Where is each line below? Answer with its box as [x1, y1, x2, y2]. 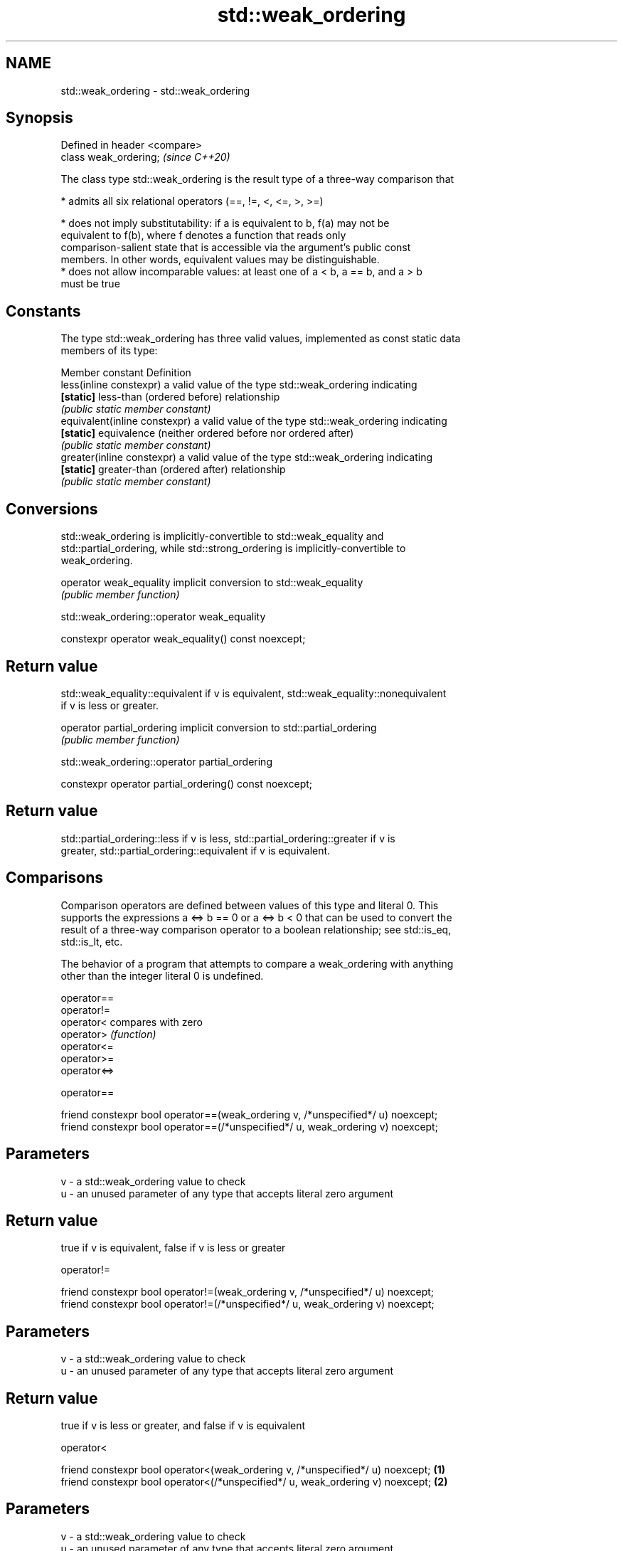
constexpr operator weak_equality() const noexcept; [60, 632, 306, 645]
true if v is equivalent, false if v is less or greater [60, 1242, 286, 1254]
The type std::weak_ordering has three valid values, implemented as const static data [60, 332, 461, 345]
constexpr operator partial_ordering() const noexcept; [60, 777, 313, 790]
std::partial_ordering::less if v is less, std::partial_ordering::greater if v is [60, 832, 395, 845]
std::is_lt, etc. [60, 935, 123, 948]
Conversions [6, 499, 98, 518]
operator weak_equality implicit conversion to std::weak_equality [60, 576, 363, 589]
